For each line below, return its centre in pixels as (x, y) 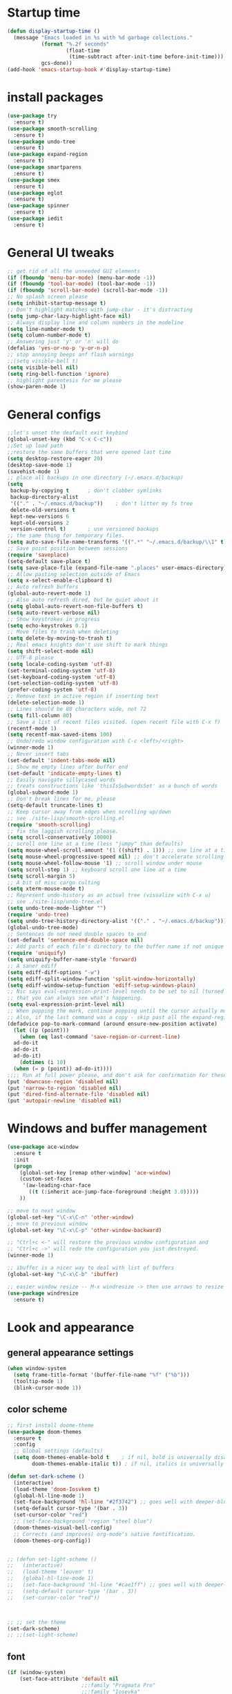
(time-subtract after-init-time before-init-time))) (146, 57)
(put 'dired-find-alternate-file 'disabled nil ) (78, 1094)
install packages (55, 97)
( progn (23, 1166)
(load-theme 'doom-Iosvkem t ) (57, 1489)
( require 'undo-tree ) (38, 914)
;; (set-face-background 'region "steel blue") (83, 1521)
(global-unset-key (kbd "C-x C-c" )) (60, 439)
